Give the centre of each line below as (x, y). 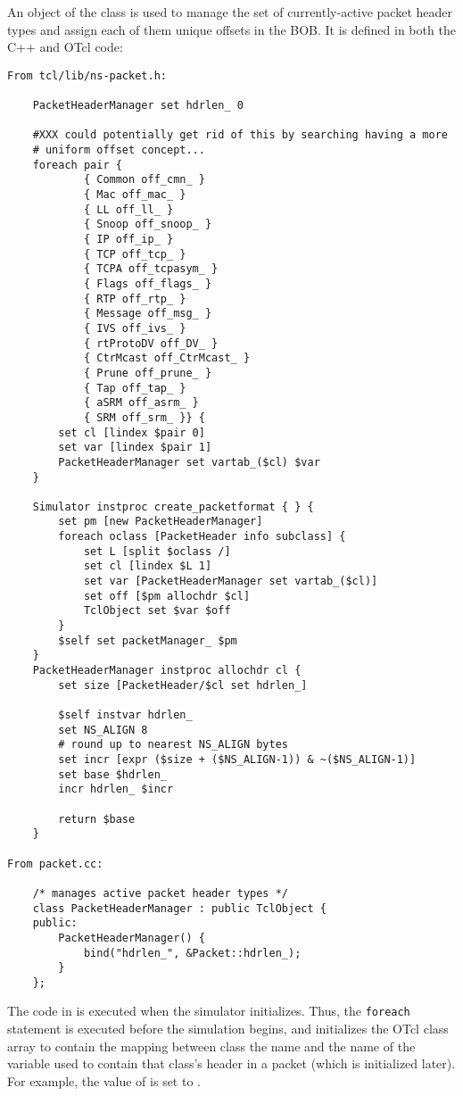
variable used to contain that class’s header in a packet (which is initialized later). (231, 1063)
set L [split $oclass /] (157, 551)
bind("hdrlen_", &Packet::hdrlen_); (192, 953)
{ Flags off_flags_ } (148, 283)
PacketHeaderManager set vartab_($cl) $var (189, 462)
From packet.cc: (55, 864)
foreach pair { (77, 165)
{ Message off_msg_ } (148, 314)
